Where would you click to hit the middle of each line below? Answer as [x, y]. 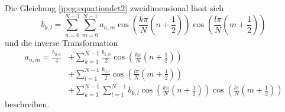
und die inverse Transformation [61, 42]
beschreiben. [27, 104]
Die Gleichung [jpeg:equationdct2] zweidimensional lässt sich [114, 8]
